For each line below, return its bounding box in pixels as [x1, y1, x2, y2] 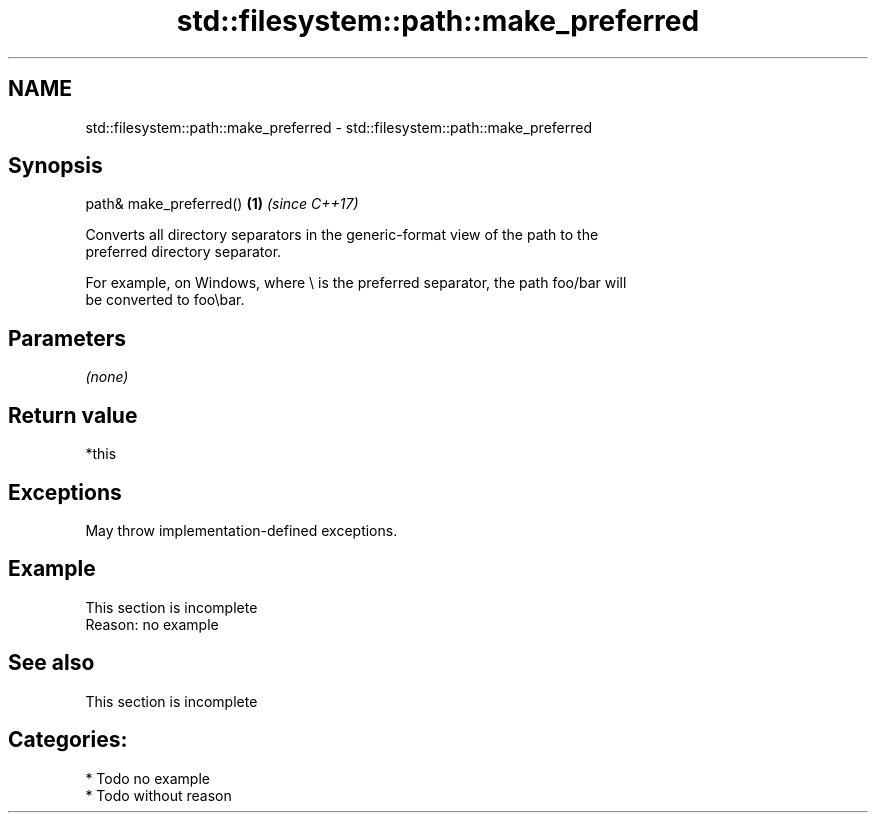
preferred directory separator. [85, 243, 282, 261]
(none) [85, 368, 129, 386]
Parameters [8, 325, 126, 351]
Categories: [8, 727, 128, 753]
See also [8, 650, 95, 676]
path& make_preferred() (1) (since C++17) [85, 195, 359, 213]
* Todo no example [85, 769, 210, 787]
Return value [8, 402, 138, 428]
